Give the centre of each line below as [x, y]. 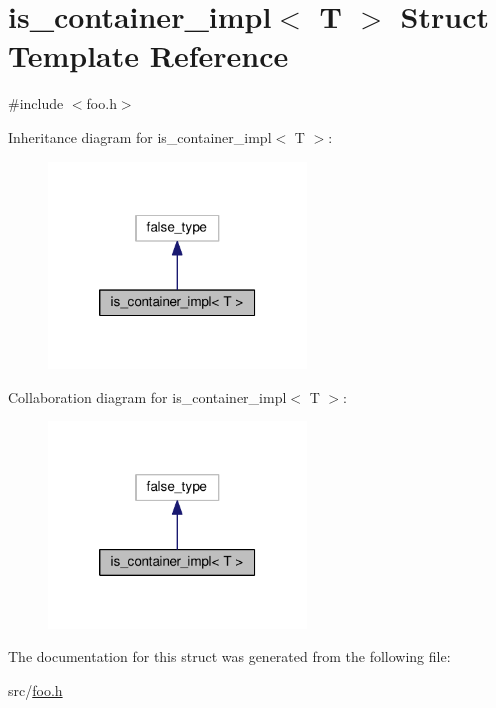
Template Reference [148, 55]
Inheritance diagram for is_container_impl [140, 136]
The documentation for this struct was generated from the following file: [229, 656]
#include [36, 103]
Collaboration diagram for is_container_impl [147, 396]
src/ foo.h [35, 690]
